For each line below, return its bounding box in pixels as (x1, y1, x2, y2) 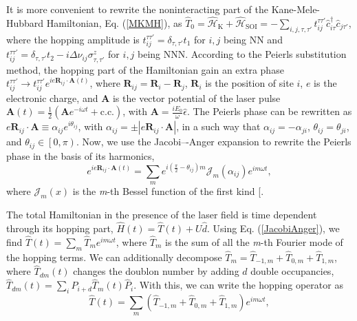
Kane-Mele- (271, 2, 321, 16)
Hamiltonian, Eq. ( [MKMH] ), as (46, 15, 182, 30)
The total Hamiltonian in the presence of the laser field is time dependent (6, 207, 317, 222)
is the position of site (205, 76, 294, 90)
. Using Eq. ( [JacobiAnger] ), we (206, 220, 340, 235)
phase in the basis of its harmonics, (6, 148, 155, 163)
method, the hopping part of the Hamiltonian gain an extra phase (6, 62, 284, 76)
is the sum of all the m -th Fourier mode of (165, 234, 343, 249)
